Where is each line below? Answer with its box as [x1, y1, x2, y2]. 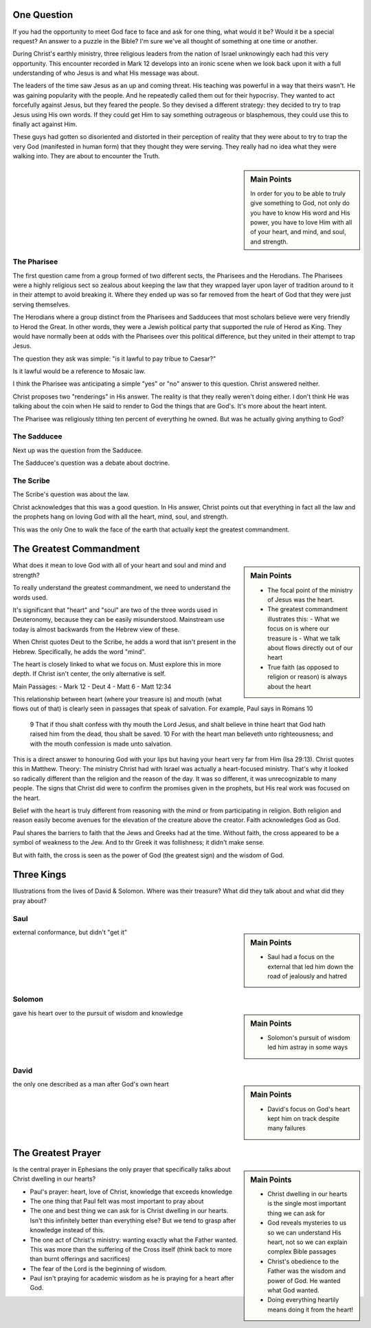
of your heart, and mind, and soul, [250, 228, 346, 236]
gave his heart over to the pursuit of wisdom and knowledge [12, 1009, 183, 1017]
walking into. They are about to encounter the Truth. [12, 152, 161, 160]
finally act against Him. [12, 120, 78, 129]
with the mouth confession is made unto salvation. [30, 739, 172, 748]
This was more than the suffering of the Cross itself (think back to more [30, 1245, 233, 1253]
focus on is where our [267, 624, 330, 633]
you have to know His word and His [250, 209, 350, 217]
